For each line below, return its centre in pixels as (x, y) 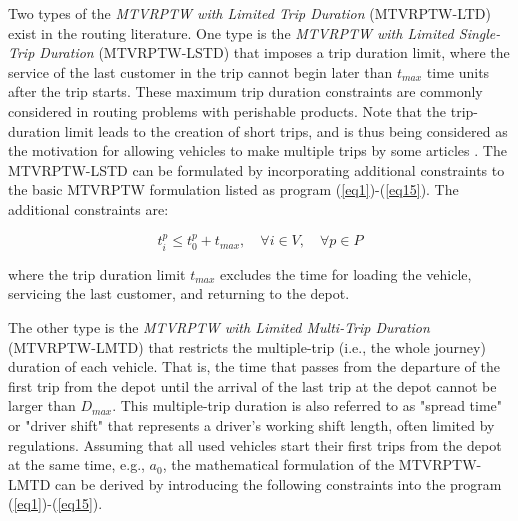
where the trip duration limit (97, 273)
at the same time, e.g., (76, 464)
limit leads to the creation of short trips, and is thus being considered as (286, 130)
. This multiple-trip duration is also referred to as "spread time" (307, 405)
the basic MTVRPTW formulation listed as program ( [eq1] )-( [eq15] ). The (233, 189)
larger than (42, 405)
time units (458, 71)
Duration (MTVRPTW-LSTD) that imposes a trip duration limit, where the (274, 52)
